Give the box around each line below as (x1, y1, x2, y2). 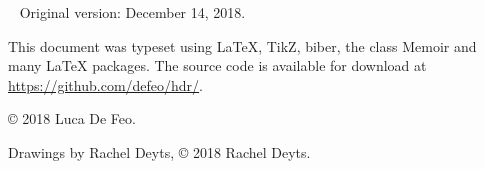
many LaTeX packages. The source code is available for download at (8, 55, 427, 76)
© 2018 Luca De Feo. (8, 108, 136, 129)
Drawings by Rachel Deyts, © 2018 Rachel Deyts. (8, 141, 311, 162)
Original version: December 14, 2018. (19, 2, 246, 22)
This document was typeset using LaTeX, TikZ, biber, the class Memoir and (8, 35, 477, 56)
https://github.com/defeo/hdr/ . (8, 74, 204, 95)
